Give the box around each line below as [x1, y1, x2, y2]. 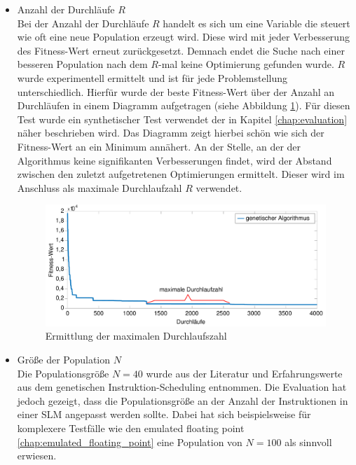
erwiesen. [17, 448, 57, 463]
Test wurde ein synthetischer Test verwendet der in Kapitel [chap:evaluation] [17, 111, 348, 126]
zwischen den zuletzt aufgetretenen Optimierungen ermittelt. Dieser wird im [17, 167, 345, 181]
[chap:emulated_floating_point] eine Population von [17, 434, 242, 449]
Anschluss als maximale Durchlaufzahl [17, 180, 182, 195]
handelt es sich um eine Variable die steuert [163, 15, 350, 30]
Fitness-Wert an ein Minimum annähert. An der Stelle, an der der [17, 139, 301, 153]
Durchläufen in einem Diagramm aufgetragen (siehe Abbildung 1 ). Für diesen [17, 98, 350, 113]
